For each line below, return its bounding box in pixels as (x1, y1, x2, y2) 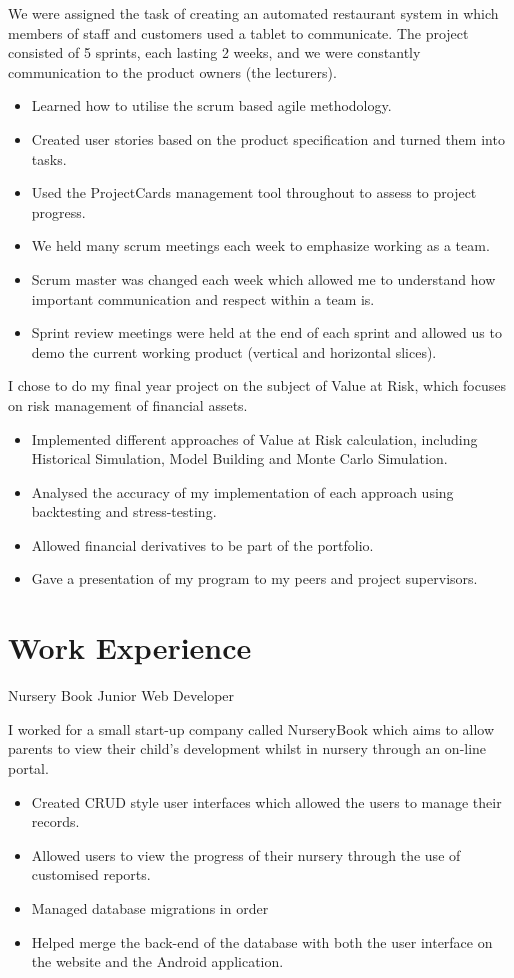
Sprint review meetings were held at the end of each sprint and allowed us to (31, 322, 502, 343)
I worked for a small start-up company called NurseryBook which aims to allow (8, 718, 494, 739)
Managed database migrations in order (31, 897, 269, 918)
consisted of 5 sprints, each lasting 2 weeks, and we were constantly (8, 42, 421, 63)
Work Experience (8, 627, 252, 668)
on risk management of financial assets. (8, 394, 248, 415)
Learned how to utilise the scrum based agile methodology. (31, 95, 392, 116)
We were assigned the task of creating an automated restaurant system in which (8, 3, 499, 23)
